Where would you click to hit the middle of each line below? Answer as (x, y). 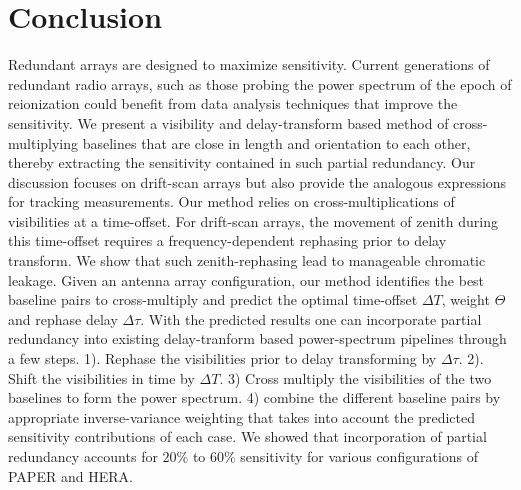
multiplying (43, 142)
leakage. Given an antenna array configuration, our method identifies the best (246, 279)
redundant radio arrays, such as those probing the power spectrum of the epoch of (260, 83)
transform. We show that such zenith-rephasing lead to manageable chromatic (247, 260)
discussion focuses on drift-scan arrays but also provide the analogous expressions (257, 181)
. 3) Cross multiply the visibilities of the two (355, 377)
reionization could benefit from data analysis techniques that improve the (233, 103)
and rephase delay (63, 318)
